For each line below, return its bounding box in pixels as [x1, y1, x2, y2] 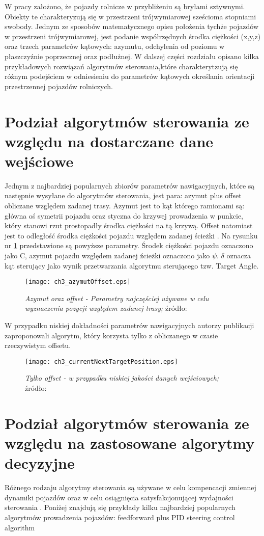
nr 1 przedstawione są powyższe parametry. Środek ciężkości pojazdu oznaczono [5, 240, 253, 251]
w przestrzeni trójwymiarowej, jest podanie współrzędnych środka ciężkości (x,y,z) [5, 31, 261, 41]
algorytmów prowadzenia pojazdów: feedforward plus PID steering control [5, 512, 235, 522]
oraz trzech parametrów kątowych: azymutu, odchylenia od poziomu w [5, 41, 225, 51]
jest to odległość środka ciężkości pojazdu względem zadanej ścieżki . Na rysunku [5, 230, 258, 240]
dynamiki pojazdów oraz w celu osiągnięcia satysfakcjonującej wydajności [5, 492, 233, 502]
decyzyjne [5, 452, 75, 473]
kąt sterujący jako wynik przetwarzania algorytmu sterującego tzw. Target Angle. [5, 260, 259, 271]
